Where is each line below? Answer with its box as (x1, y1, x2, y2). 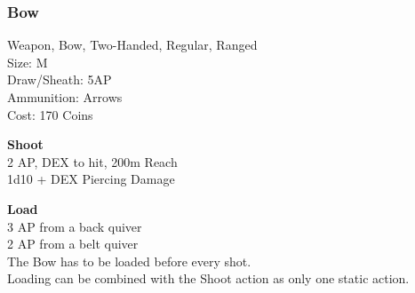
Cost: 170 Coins (7, 105, 93, 123)
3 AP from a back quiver (7, 217, 142, 235)
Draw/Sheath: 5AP (7, 70, 112, 89)
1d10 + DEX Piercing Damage (7, 170, 175, 188)
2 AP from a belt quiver (7, 234, 139, 253)
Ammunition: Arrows (7, 88, 123, 106)
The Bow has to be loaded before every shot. (7, 251, 251, 270)
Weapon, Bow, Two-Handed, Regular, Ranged (7, 36, 258, 54)
